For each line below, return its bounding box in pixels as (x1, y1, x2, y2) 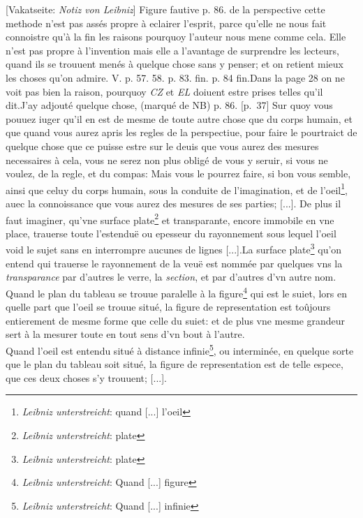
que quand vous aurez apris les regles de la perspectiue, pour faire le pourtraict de (6, 125, 357, 140)
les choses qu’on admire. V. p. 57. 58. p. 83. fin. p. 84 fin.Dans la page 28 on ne (6, 70, 345, 84)
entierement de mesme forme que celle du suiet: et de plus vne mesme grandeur (6, 313, 346, 327)
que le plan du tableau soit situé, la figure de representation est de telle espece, (6, 357, 343, 371)
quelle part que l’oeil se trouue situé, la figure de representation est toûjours (6, 299, 331, 314)
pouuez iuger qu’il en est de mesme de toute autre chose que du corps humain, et (6, 111, 353, 126)
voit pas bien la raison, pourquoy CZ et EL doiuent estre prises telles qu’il (6, 84, 323, 98)
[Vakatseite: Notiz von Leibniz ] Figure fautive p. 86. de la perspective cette (6, 2, 325, 16)
